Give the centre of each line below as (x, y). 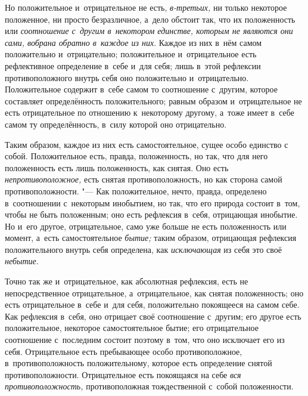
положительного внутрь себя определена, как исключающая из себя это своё (144, 249)
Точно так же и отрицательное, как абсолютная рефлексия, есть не (127, 281)
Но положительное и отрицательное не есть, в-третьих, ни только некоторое (146, 7)
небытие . (22, 261)
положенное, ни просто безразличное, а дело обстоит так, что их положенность (150, 19)
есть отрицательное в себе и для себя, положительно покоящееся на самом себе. (152, 304)
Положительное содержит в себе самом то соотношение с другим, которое (141, 89)
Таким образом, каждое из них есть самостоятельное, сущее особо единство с (147, 144)
